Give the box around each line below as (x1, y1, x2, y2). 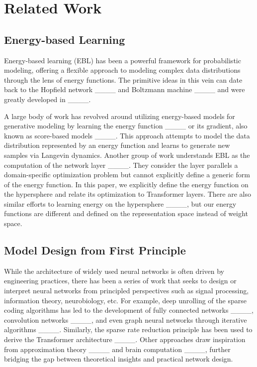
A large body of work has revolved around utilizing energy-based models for (4, 111, 235, 121)
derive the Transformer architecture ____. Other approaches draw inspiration (4, 334, 246, 345)
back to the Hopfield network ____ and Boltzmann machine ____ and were (4, 84, 245, 95)
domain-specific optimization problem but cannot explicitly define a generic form (4, 169, 250, 180)
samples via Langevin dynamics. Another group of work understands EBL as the (4, 149, 250, 160)
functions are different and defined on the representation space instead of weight (4, 208, 248, 219)
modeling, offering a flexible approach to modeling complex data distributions (4, 65, 241, 75)
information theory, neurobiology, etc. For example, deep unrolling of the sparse (4, 295, 247, 305)
